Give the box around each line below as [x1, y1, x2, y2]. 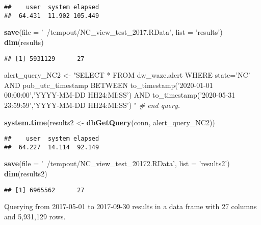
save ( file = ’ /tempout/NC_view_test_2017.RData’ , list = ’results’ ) [4, 27, 223, 37]
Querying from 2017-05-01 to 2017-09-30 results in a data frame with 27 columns [4, 201, 257, 212]
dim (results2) [4, 168, 47, 179]
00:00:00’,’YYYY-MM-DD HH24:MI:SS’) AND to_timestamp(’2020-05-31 [4, 89, 236, 100]
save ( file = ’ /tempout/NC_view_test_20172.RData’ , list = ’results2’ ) [4, 158, 230, 169]
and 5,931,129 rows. [4, 211, 66, 221]
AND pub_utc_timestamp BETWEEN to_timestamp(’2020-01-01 [4, 79, 213, 90]
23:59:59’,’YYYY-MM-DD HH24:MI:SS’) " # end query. [4, 99, 180, 110]
